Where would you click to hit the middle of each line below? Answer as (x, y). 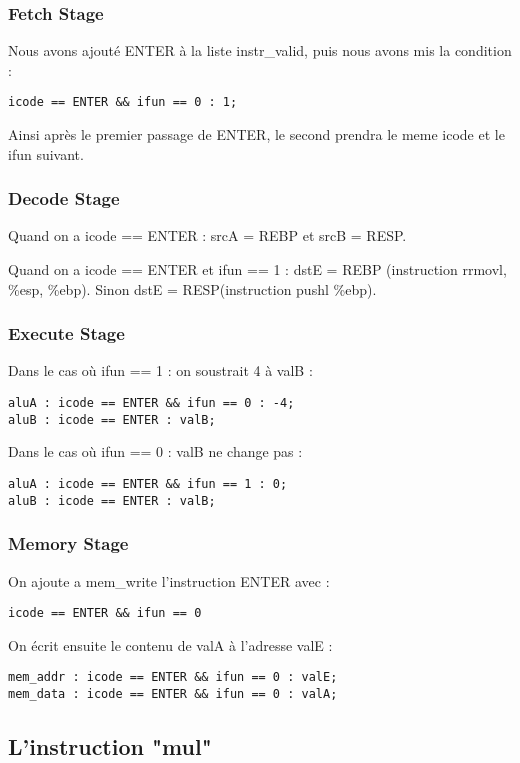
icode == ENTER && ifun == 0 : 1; (123, 102)
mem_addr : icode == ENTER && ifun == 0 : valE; (173, 677)
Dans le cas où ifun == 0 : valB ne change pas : (155, 451)
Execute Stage (66, 333)
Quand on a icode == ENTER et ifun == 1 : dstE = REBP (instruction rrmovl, (257, 269)
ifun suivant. (46, 153)
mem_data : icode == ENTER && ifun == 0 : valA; (173, 694)
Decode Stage (64, 198)
